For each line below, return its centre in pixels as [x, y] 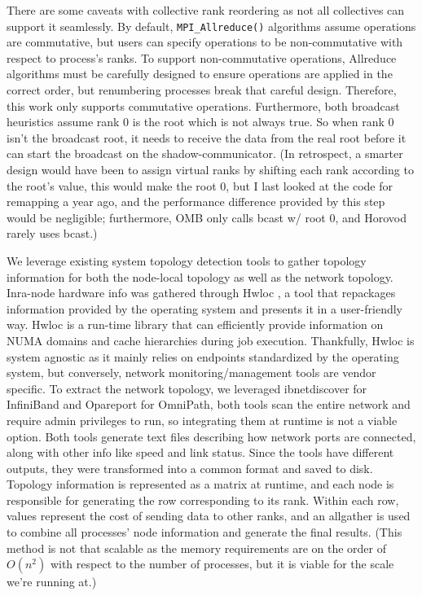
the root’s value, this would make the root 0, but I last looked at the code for [200, 185]
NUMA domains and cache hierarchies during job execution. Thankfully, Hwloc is [211, 340]
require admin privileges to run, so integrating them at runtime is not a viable [202, 420]
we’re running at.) [52, 582]
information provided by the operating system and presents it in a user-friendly [204, 308]
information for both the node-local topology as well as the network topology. [200, 276]
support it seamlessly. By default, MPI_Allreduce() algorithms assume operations [211, 26]
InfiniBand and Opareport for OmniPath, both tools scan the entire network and [209, 404]
